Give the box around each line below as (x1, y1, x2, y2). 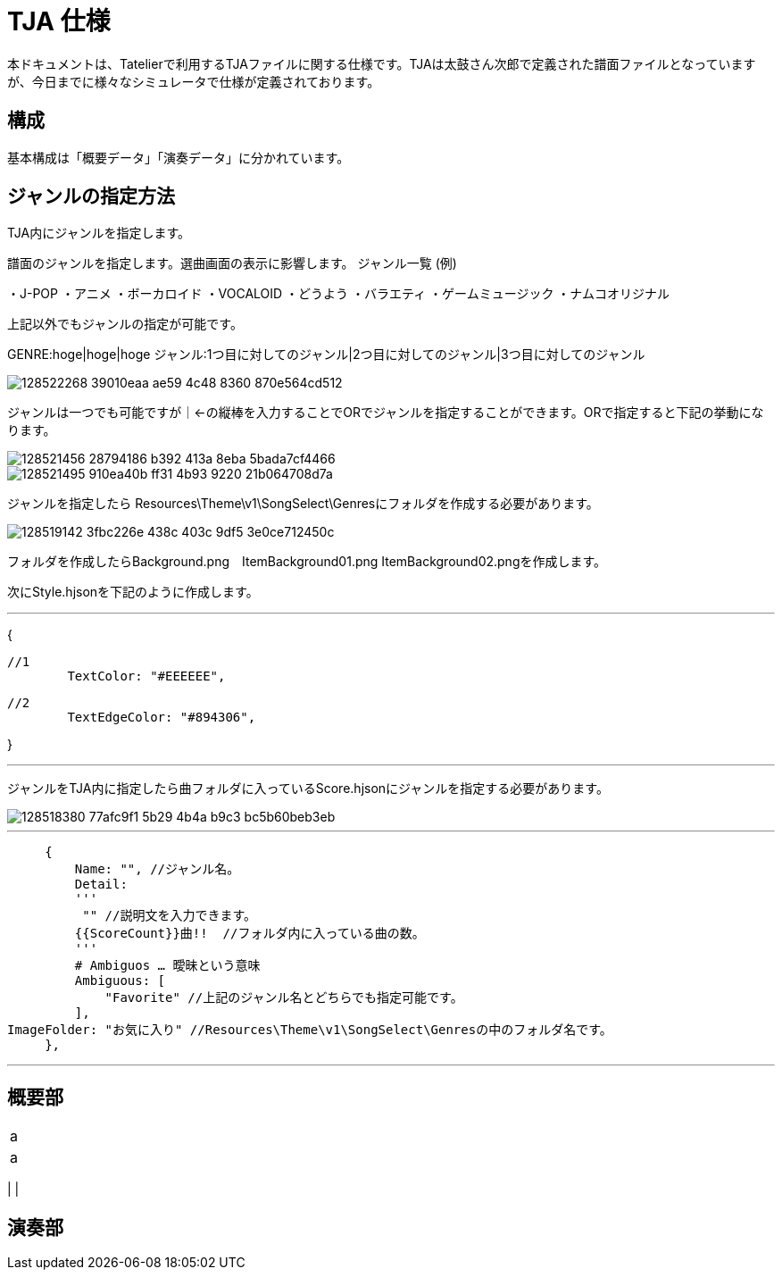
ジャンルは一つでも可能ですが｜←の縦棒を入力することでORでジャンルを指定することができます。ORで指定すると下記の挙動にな (7, 405, 764, 421)
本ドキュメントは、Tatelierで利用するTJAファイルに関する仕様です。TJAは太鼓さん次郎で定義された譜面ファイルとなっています (7, 55, 756, 71)
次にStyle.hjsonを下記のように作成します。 (7, 584, 259, 600)
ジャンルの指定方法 (7, 185, 175, 208)
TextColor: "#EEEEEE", (67, 669, 226, 684)
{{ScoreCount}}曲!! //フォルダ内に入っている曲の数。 (74, 926, 425, 941)
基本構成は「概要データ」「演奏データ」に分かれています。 (7, 149, 350, 165)
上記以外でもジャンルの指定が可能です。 (7, 316, 243, 332)
